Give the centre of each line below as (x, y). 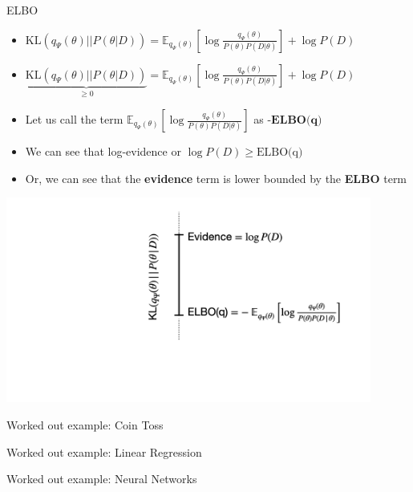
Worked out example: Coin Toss (85, 424)
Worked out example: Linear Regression (104, 451)
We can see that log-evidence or (103, 151)
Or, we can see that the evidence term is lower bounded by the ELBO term (216, 178)
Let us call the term (74, 119)
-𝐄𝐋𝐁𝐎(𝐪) (295, 121)
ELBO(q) (279, 153)
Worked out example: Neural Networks (102, 479)
